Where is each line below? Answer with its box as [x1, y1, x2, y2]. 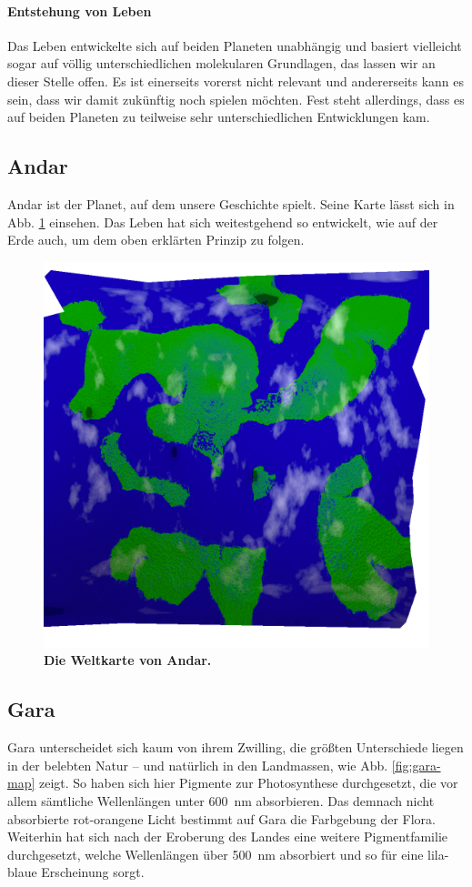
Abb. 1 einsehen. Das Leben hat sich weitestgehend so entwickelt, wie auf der [7, 212, 438, 231]
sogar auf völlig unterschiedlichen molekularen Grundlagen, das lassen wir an [7, 54, 436, 73]
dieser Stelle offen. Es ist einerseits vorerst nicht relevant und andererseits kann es [7, 71, 464, 90]
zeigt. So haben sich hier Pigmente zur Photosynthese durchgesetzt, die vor [39, 773, 458, 792]
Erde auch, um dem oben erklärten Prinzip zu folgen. [7, 230, 305, 249]
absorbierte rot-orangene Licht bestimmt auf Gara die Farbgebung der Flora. [7, 809, 436, 828]
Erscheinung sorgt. [41, 862, 145, 882]
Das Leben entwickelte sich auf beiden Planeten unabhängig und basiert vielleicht [7, 35, 462, 55]
